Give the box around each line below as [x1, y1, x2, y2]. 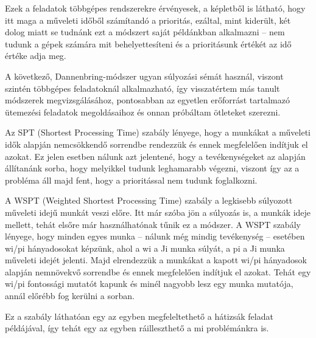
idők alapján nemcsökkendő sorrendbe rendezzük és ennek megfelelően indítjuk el [5, 137, 308, 150]
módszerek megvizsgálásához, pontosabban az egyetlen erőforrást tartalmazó [5, 94, 290, 106]
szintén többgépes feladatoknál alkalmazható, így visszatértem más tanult [5, 81, 280, 94]
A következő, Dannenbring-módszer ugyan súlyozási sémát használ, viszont [5, 69, 284, 82]
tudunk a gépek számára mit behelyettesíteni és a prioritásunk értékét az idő [5, 37, 292, 50]
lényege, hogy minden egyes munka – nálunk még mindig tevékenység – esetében [5, 230, 305, 243]
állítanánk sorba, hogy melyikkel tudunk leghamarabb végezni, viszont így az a [5, 162, 300, 174]
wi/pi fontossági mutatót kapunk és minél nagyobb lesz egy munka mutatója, [5, 277, 293, 290]
